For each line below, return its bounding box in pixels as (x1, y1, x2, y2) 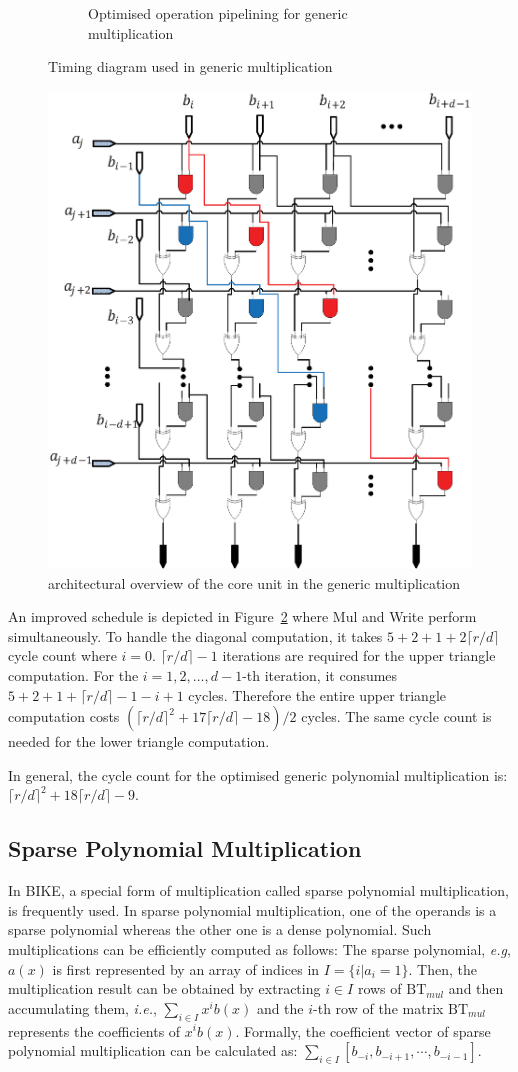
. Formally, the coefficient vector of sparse (235, 1020, 491, 1041)
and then (448, 978, 504, 999)
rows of (357, 978, 402, 999)
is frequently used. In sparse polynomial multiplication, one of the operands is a (8, 899, 497, 920)
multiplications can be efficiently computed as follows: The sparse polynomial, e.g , (8, 938, 511, 959)
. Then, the (408, 958, 477, 979)
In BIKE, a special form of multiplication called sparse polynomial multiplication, (8, 880, 509, 901)
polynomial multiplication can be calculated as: (8, 1040, 298, 1061)
